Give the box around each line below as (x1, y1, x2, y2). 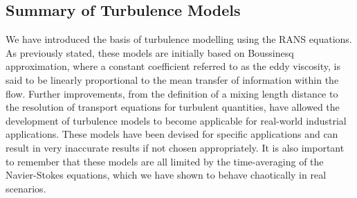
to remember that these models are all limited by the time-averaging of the (6, 154, 324, 168)
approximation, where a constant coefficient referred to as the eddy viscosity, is (6, 59, 340, 73)
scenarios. (6, 181, 46, 195)
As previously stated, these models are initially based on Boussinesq (6, 45, 294, 60)
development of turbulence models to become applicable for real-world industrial (6, 113, 347, 127)
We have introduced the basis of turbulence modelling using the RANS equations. (6, 32, 352, 46)
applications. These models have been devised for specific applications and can (6, 127, 338, 141)
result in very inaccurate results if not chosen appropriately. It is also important (6, 140, 345, 154)
